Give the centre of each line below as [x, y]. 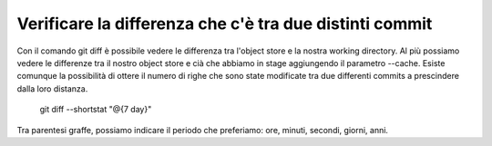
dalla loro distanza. [52, 88]
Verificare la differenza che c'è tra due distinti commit [225, 24]
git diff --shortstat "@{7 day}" [96, 110]
